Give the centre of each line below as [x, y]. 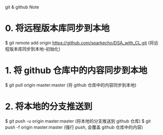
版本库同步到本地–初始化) [35, 49]
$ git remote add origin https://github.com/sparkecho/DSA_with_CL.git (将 [80, 43]
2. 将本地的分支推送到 [49, 107]
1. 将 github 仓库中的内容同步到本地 [76, 71]
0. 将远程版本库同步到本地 [58, 28]
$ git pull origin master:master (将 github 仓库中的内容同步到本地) [71, 85]
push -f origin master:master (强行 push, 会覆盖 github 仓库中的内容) [74, 127]
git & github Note [22, 7]
